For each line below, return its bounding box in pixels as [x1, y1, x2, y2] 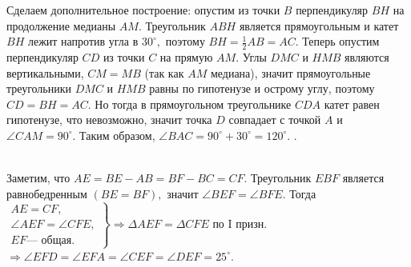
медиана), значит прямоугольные [210, 64, 371, 81]
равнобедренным [6, 185, 87, 201]
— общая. [26, 234, 75, 246]
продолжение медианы [6, 17, 116, 34]
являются [345, 49, 389, 66]
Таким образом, [79, 126, 155, 143]
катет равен [324, 95, 380, 112]
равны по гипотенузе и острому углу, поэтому [149, 80, 375, 97]
